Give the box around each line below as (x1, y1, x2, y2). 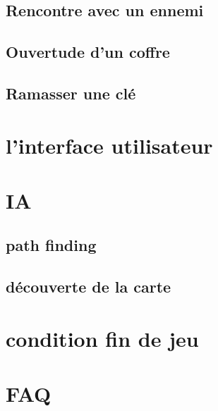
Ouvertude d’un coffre (6, 41, 170, 63)
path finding (6, 234, 97, 256)
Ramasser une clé (6, 82, 136, 104)
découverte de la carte (6, 276, 171, 297)
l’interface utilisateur (6, 130, 213, 159)
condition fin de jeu (6, 324, 199, 352)
